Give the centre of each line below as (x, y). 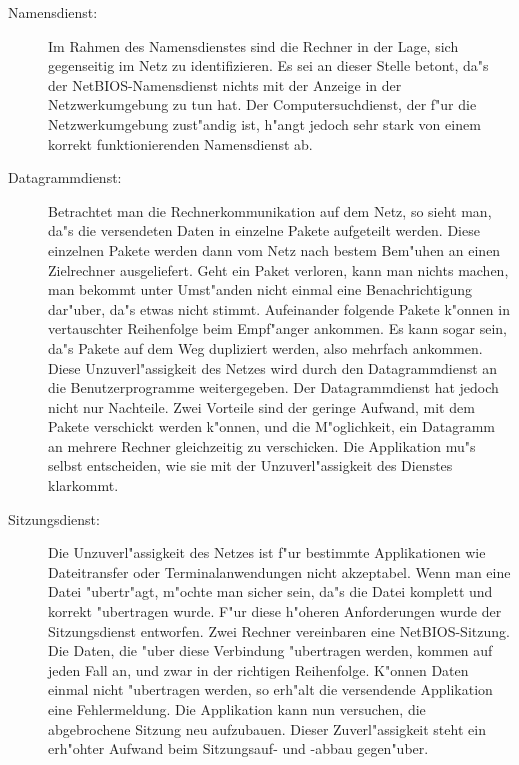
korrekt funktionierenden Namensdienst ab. (180, 143)
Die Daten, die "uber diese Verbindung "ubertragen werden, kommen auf (270, 650)
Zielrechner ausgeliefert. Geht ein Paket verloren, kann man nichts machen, (278, 269)
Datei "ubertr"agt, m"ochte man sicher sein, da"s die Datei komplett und (270, 591)
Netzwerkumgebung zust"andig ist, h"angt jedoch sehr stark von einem (264, 123)
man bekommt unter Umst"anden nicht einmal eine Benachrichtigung (260, 289)
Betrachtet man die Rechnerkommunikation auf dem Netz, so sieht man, (270, 210)
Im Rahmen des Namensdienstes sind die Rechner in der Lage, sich (253, 45)
